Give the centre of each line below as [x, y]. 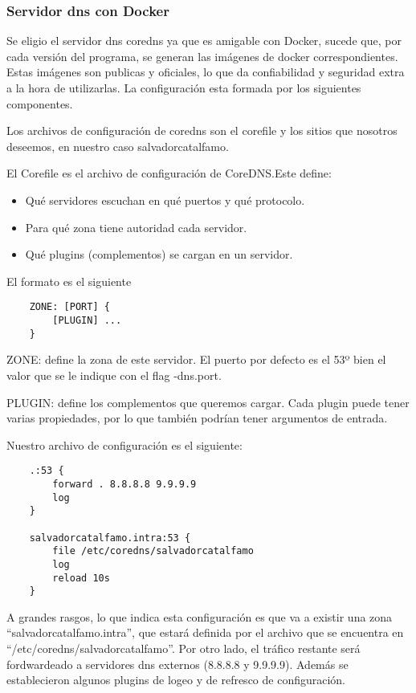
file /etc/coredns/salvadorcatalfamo [153, 551]
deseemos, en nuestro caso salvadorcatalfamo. [118, 146]
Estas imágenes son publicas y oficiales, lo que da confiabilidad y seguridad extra [206, 72]
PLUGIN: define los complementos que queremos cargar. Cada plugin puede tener [208, 402]
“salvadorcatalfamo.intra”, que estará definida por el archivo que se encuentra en [205, 632]
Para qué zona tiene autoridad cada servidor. [136, 227]
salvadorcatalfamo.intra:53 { [110, 538]
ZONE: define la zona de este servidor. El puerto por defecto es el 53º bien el [196, 359]
